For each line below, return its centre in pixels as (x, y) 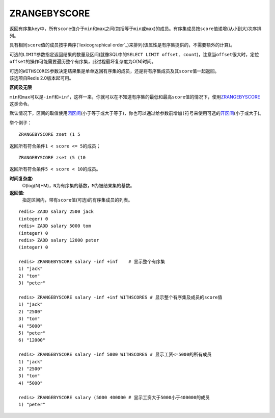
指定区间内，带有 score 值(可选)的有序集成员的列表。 (77, 200)
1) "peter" (32, 404)
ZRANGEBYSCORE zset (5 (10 (52, 158)
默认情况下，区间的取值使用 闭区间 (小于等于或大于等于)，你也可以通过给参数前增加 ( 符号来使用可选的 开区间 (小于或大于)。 (137, 113)
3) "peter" (32, 283)
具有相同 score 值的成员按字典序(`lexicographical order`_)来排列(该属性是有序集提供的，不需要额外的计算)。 (122, 45)
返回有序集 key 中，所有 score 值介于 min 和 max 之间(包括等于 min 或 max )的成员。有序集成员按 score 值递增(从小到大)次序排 (135, 29)
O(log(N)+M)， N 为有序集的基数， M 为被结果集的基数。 (78, 186)
